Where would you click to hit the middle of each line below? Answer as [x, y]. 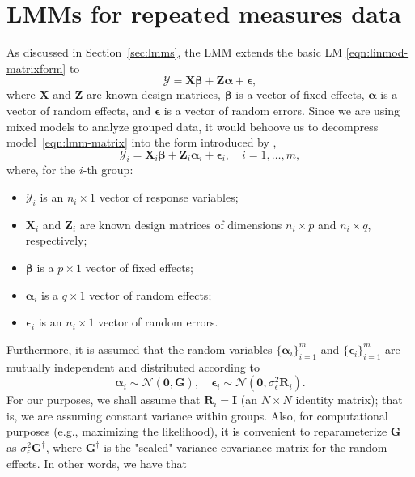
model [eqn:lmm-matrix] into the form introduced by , [142, 142]
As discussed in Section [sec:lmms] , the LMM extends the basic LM [175, 52]
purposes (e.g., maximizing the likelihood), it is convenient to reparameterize [197, 431]
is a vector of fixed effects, [300, 94]
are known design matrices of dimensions [181, 224]
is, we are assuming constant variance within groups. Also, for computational [197, 415]
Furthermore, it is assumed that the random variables [140, 349]
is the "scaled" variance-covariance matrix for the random [246, 447]
